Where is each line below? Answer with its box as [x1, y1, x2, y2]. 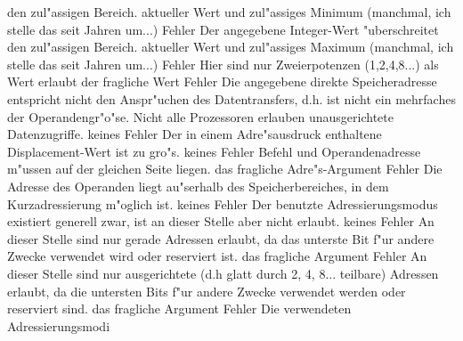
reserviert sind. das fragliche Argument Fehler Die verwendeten [7, 299, 352, 318]
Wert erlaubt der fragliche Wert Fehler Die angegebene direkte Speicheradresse [7, 72, 437, 91]
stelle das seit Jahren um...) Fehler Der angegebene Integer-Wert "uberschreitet [7, 20, 439, 38]
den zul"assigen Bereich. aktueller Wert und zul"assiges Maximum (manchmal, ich [7, 37, 454, 56]
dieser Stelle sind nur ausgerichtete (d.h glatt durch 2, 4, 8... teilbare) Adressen [7, 264, 439, 282]
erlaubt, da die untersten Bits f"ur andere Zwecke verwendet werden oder [7, 281, 406, 300]
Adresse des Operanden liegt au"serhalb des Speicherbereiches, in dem [7, 176, 389, 195]
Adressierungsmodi [7, 316, 110, 335]
